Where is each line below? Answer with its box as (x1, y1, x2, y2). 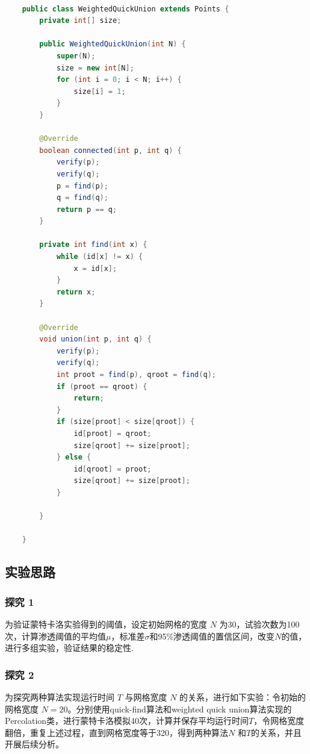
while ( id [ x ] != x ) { (56, 252, 143, 261)
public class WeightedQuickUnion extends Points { (22, 4, 229, 13)
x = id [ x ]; (73, 264, 117, 273)
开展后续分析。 (5, 738, 64, 750)
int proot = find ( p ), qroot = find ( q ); (56, 370, 216, 379)
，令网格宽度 (253, 714, 305, 727)
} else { (56, 453, 91, 462)
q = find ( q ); (56, 193, 108, 202)
